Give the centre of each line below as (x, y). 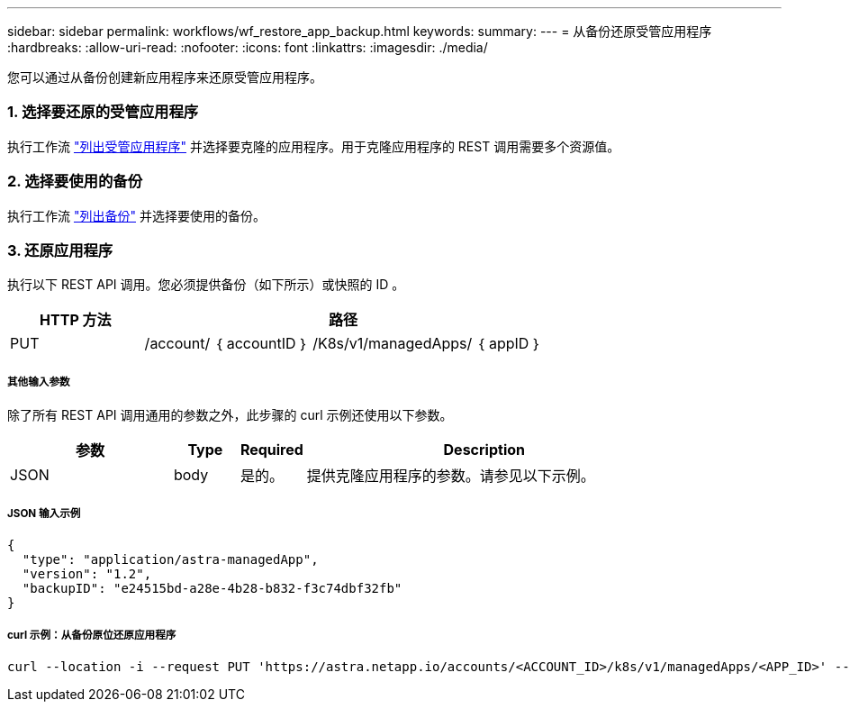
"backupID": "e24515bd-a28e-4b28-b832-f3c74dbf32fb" (212, 588)
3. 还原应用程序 (60, 250)
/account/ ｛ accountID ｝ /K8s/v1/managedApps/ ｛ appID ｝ (343, 344)
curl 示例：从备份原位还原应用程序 (92, 636)
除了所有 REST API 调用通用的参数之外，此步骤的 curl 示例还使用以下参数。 (230, 415)
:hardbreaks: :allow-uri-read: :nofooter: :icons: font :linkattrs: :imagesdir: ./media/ (248, 47)
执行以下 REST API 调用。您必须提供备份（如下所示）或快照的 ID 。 (206, 285)
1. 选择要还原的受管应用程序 (103, 112)
